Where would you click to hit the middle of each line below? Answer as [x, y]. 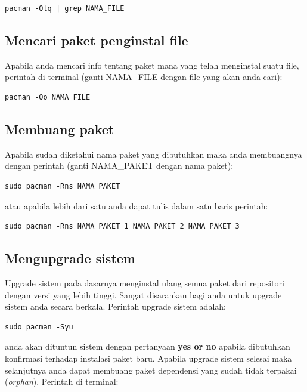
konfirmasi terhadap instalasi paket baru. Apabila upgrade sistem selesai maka [148, 358]
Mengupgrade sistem [70, 258]
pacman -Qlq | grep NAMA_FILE [65, 8]
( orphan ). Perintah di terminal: [62, 382]
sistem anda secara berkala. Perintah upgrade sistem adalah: [115, 306]
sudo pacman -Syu [39, 327]
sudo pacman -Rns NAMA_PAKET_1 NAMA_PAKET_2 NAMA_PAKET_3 [122, 226]
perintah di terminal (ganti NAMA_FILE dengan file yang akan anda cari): [144, 77]
